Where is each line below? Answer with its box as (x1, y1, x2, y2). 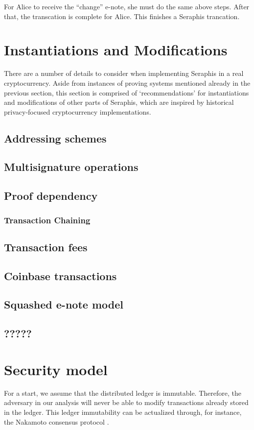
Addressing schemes (4, 130, 107, 145)
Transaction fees (4, 239, 88, 254)
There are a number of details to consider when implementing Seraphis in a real (4, 68, 244, 78)
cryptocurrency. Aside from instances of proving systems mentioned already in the (4, 77, 251, 88)
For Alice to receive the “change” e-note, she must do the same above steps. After (4, 1, 250, 11)
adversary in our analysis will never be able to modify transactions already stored (4, 397, 249, 407)
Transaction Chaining (4, 214, 91, 226)
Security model (4, 359, 108, 379)
